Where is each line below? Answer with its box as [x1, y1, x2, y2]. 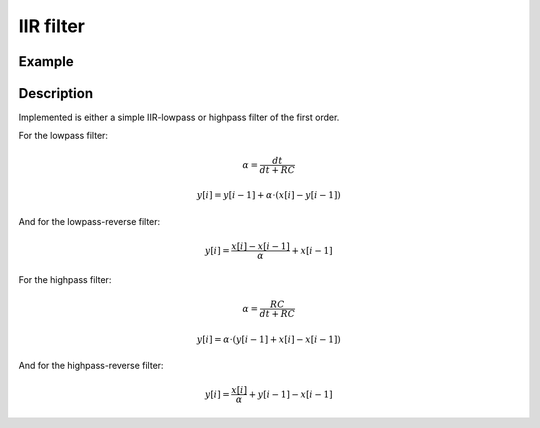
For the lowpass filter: [18, 130, 109, 142]
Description [18, 85, 94, 102]
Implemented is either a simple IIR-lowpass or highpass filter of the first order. [18, 111, 340, 124]
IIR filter [18, 15, 85, 37]
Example [18, 53, 74, 70]
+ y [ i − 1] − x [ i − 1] [248, 388, 334, 400]
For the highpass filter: [18, 273, 112, 285]
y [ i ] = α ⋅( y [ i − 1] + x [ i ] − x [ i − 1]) [196, 333, 342, 345]
